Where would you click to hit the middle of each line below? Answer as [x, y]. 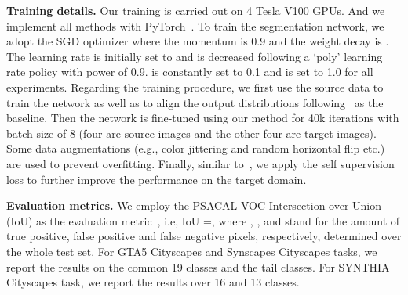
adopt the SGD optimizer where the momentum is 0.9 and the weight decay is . [198, 41]
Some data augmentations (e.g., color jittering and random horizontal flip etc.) [196, 148]
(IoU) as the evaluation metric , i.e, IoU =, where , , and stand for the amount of [203, 220]
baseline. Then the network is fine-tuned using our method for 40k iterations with [203, 118]
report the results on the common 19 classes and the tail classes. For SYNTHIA [198, 266]
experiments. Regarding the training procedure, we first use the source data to [195, 86]
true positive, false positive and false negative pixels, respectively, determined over [204, 236]
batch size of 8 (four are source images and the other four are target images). [191, 133]
